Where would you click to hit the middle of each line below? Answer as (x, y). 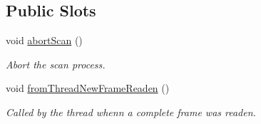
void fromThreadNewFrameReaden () (88, 88)
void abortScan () (44, 40)
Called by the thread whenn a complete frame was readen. (131, 112)
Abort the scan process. (56, 64)
